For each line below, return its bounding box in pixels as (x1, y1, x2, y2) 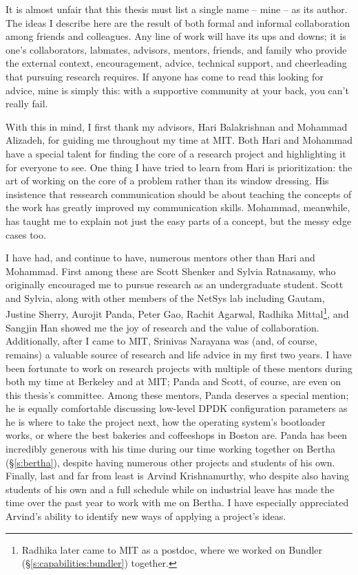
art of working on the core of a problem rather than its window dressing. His (6, 173, 329, 188)
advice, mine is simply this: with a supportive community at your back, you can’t (6, 83, 349, 97)
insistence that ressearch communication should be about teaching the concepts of (6, 186, 352, 201)
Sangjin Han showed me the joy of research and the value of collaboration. (6, 320, 319, 334)
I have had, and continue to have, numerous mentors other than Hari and (6, 250, 315, 265)
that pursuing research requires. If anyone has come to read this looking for (6, 69, 324, 83)
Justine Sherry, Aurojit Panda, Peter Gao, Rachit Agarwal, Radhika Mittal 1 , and (6, 305, 349, 321)
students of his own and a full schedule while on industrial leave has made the (6, 481, 335, 496)
